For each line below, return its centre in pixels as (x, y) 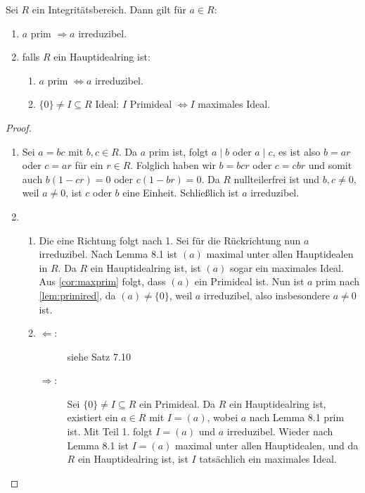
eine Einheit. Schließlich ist (181, 193)
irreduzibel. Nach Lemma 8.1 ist (108, 254)
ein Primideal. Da (177, 403)
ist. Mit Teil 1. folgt (110, 431)
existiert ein (92, 417)
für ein (89, 165)
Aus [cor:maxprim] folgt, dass (102, 281)
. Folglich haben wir (173, 165)
